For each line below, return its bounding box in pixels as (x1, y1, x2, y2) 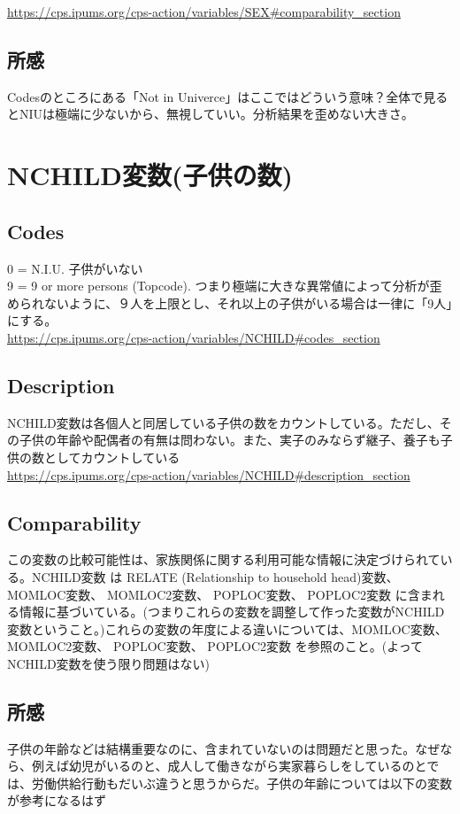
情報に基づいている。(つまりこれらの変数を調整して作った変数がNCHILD (19, 602, 445, 621)
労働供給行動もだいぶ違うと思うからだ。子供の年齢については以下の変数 (31, 773, 452, 792)
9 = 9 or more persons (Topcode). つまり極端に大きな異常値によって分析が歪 (7, 276, 442, 295)
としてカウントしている (43, 447, 180, 466)
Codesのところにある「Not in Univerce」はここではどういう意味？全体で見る (7, 87, 448, 105)
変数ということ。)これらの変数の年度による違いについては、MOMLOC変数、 (7, 619, 448, 638)
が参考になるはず (7, 791, 106, 810)
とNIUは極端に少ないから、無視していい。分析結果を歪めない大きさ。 (7, 105, 414, 123)
